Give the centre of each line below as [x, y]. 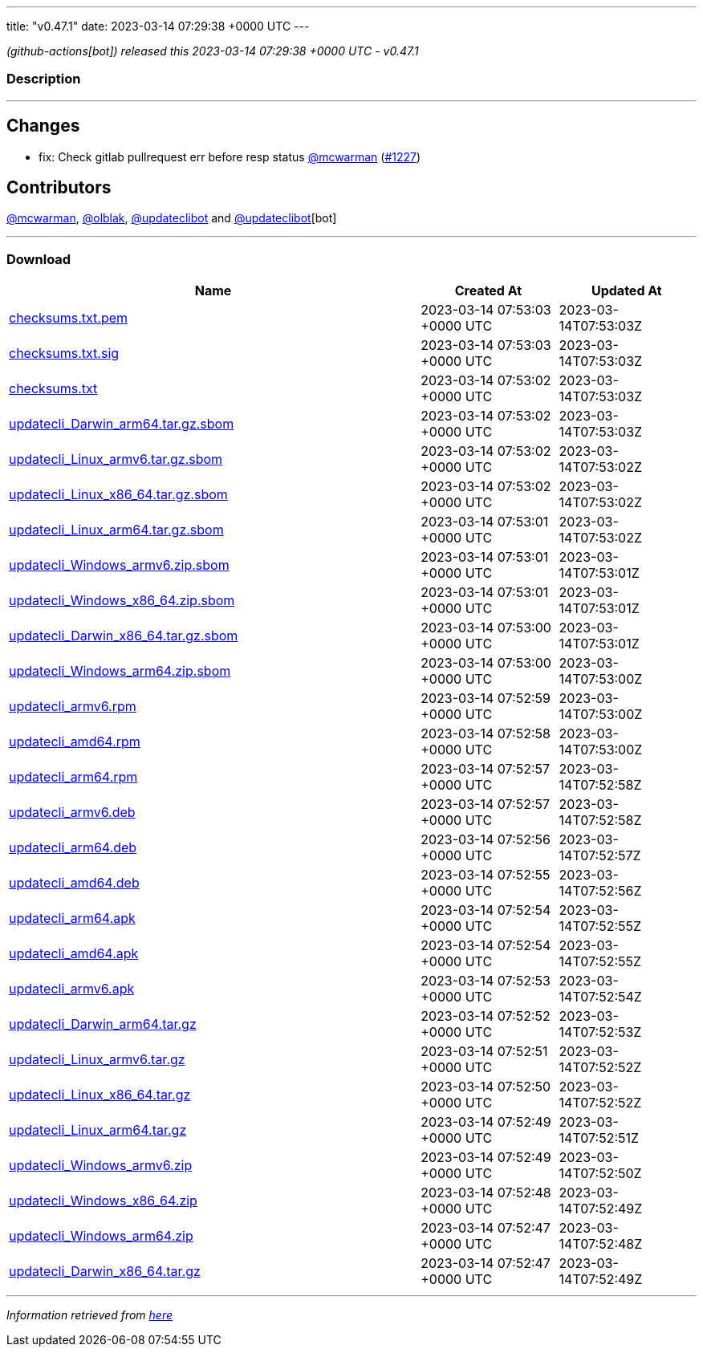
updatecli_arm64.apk [72, 918]
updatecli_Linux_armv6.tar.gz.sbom [116, 459]
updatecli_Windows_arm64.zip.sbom [120, 671]
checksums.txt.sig [64, 353]
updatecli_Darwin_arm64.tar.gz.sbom [122, 424]
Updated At [626, 291]
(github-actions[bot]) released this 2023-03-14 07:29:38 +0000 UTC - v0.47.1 [213, 51]
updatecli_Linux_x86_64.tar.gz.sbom [118, 495]
